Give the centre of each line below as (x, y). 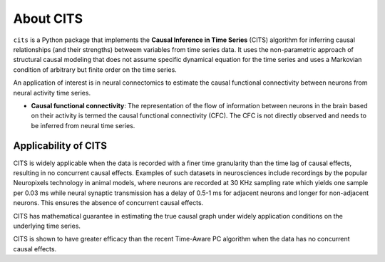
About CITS (48, 19)
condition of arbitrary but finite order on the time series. (95, 69)
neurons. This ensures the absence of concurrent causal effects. (108, 203)
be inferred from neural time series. (83, 125)
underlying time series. (47, 226)
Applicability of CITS (60, 146)
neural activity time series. (52, 93)
